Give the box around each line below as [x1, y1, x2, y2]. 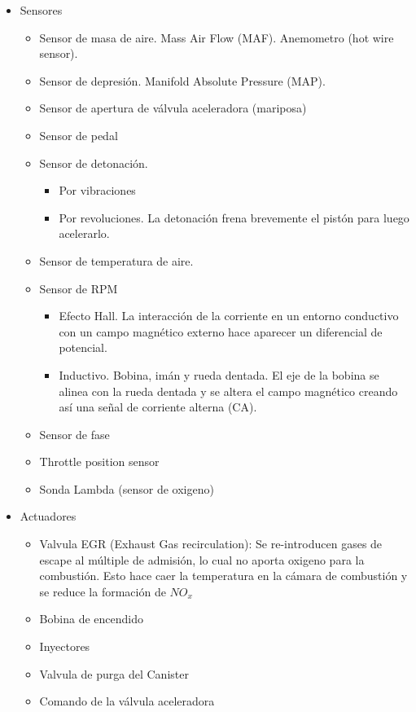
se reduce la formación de [39, 582, 166, 600]
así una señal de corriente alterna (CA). [59, 398, 257, 415]
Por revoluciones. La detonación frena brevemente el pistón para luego [59, 209, 409, 226]
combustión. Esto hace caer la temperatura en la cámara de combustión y [39, 567, 408, 584]
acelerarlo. [59, 225, 110, 242]
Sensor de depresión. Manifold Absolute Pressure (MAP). [39, 72, 326, 89]
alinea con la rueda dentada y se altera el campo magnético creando [59, 382, 398, 399]
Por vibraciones [59, 182, 136, 199]
